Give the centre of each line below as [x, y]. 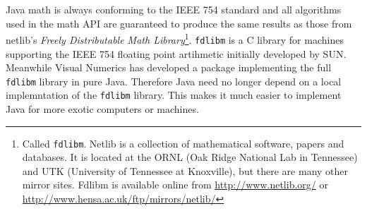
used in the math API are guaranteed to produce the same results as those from [179, 23]
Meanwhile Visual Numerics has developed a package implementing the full [169, 67]
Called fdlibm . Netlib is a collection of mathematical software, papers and [183, 143]
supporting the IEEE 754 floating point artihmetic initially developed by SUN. [176, 53]
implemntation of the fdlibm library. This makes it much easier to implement [174, 95]
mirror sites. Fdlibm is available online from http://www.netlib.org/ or [175, 185]
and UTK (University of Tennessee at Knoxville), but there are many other [185, 170]
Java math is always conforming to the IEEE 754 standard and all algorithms [174, 9]
